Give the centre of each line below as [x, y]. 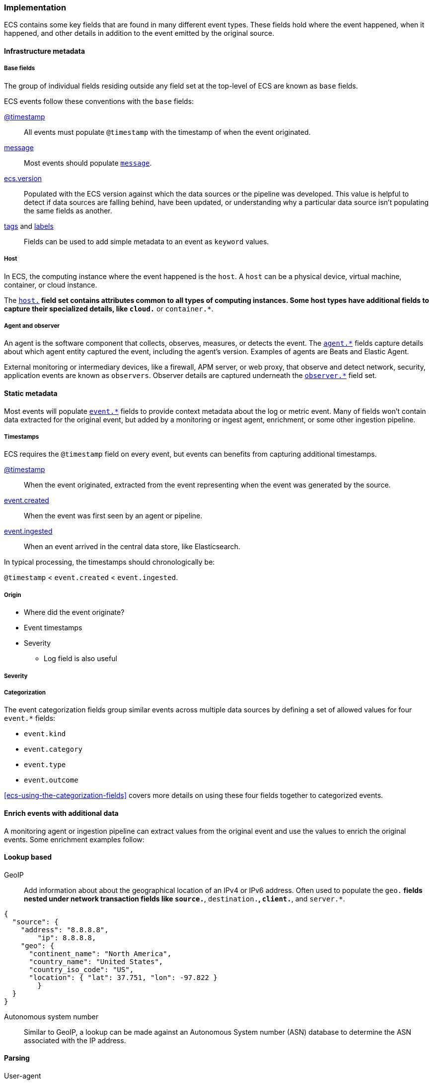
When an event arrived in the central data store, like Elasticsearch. [132, 547]
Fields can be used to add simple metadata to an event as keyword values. [146, 241]
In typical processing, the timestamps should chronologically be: [109, 562]
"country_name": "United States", [96, 961]
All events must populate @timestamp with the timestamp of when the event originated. [167, 132]
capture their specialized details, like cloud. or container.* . [109, 308]
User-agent [23, 1076]
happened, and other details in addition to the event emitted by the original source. [139, 33]
